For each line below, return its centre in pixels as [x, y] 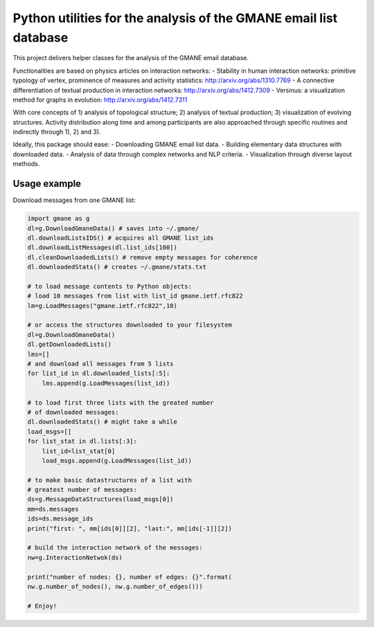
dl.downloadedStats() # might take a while [103, 422]
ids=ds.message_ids [60, 519]
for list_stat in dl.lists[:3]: [82, 442]
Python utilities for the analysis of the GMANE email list [175, 18]
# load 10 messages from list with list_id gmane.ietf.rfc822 [135, 296]
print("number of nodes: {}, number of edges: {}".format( [130, 577]
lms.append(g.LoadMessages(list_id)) [106, 383]
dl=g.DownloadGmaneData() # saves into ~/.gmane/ [113, 228]
